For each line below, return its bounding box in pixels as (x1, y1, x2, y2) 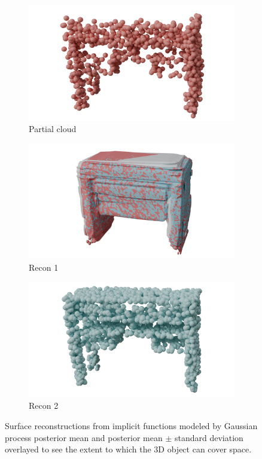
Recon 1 (29, 261, 59, 273)
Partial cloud (29, 123, 77, 135)
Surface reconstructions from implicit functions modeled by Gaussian (5, 420, 258, 432)
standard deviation (175, 431, 243, 443)
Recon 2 (29, 399, 59, 412)
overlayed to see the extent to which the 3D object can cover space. (5, 443, 252, 455)
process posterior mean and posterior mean (5, 431, 163, 443)
